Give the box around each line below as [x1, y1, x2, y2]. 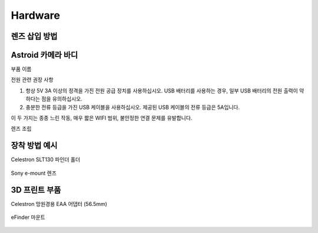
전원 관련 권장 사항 [11, 76, 54, 84]
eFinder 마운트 [11, 214, 45, 221]
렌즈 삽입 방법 [11, 31, 58, 41]
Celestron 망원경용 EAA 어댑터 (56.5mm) [11, 200, 107, 207]
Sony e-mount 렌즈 [11, 169, 57, 177]
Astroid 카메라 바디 [11, 50, 78, 60]
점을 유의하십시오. [41, 95, 82, 102]
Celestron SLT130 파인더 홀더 [11, 156, 81, 163]
